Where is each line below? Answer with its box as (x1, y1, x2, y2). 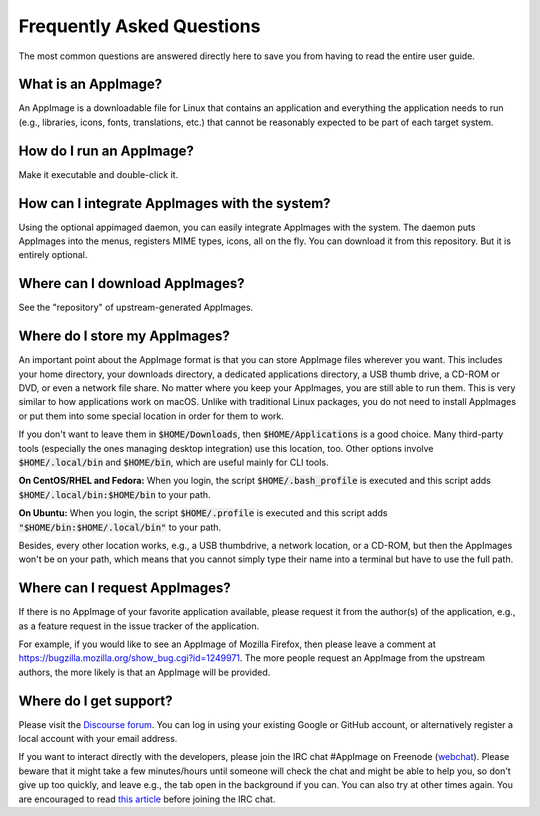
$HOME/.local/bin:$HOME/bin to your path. (18, 488, 211, 500)
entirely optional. (18, 249, 88, 261)
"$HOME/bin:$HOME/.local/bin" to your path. (18, 521, 222, 533)
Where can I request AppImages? (18, 580, 232, 597)
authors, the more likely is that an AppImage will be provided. (18, 666, 271, 678)
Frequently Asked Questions (18, 15, 261, 37)
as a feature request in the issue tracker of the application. (18, 620, 260, 632)
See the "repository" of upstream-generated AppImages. (18, 301, 254, 314)
